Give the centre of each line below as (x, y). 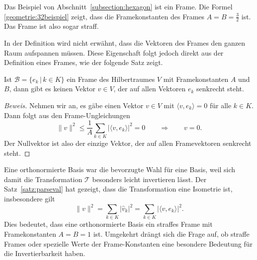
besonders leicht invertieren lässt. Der (149, 179)
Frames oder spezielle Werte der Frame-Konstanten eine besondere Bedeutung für (128, 243)
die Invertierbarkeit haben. (45, 253)
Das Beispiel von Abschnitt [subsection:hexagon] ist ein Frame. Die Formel (118, 6)
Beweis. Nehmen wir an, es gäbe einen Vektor (74, 105)
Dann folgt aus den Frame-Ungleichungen (67, 115)
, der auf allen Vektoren (150, 89)
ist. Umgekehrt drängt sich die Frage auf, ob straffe (171, 233)
